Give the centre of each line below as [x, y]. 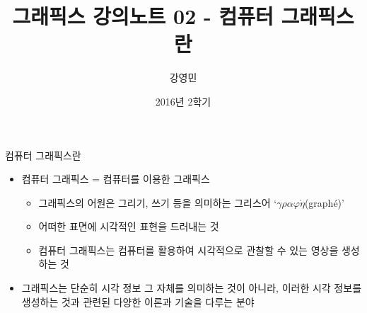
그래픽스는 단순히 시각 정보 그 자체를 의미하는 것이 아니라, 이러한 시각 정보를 [192, 288]
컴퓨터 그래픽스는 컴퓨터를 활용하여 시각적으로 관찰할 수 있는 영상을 [188, 250]
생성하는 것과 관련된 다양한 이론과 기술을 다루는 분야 [138, 301]
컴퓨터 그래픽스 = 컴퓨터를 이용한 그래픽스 [116, 179]
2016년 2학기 [183, 101]
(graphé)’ [324, 202]
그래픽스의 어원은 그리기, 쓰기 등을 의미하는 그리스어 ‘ [158, 202]
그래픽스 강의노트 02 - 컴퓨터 [143, 16]
